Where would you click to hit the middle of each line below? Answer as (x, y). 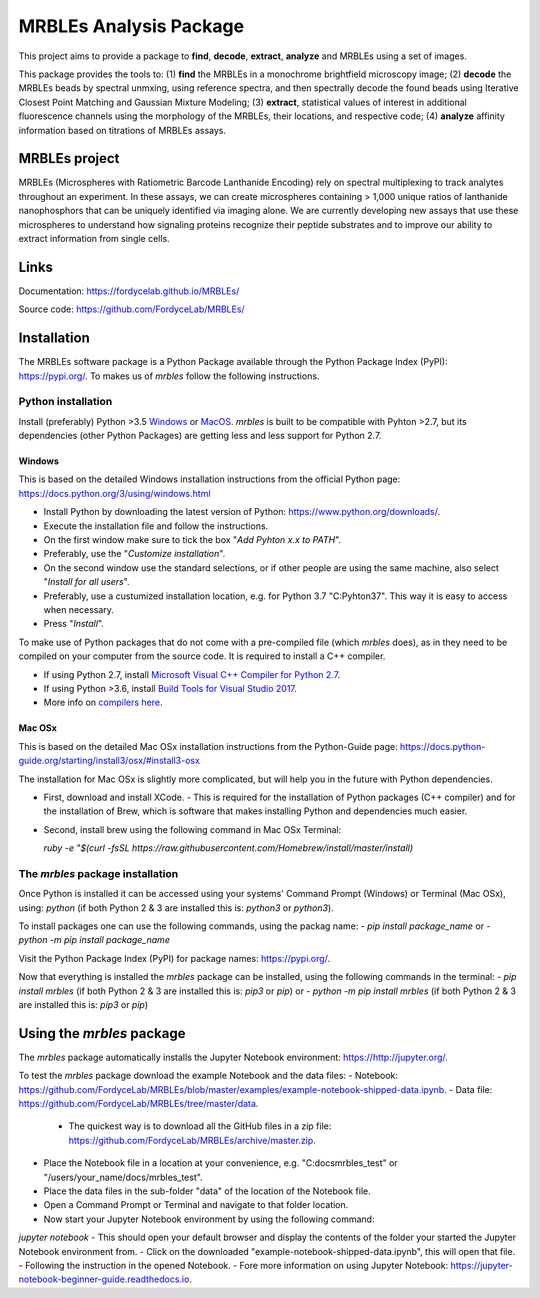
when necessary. (79, 609)
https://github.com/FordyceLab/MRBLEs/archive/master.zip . (192, 1140)
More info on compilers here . (103, 702)
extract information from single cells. (94, 238)
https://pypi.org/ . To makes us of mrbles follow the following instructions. (169, 376)
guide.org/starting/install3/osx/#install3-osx (109, 761)
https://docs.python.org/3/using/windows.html (114, 493)
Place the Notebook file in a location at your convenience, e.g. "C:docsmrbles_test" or (221, 1163)
